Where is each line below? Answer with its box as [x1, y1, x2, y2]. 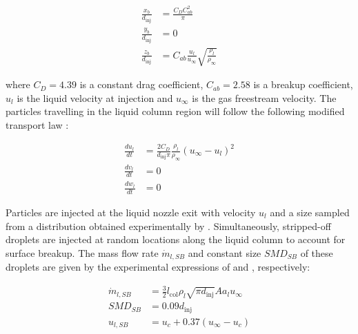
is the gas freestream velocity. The [192, 90, 337, 105]
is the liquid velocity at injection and [17, 90, 173, 105]
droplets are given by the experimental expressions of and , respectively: [6, 260, 310, 274]
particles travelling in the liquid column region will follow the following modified [6, 104, 345, 118]
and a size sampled [270, 205, 350, 219]
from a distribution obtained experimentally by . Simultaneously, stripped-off [6, 218, 331, 233]
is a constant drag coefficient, [79, 77, 203, 92]
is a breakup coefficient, [253, 77, 353, 92]
